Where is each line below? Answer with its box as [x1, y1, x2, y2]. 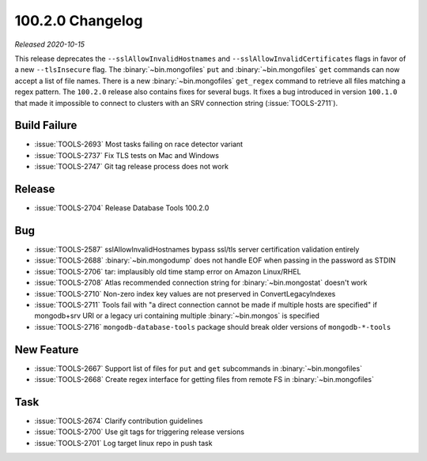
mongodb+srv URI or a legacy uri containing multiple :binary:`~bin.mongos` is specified [34, 311, 320, 320]
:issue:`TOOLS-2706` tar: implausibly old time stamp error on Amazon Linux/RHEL [34, 266, 301, 276]
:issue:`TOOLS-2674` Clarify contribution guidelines [34, 416, 203, 425]
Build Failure [14, 119, 77, 132]
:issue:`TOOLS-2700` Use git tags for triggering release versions [34, 427, 245, 436]
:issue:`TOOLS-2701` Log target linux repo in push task [34, 438, 213, 448]
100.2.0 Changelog [14, 12, 143, 29]
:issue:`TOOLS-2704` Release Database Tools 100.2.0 [34, 203, 210, 213]
